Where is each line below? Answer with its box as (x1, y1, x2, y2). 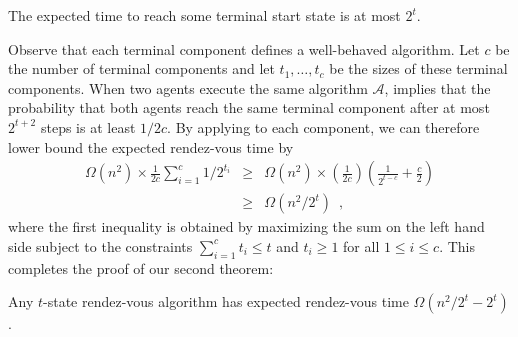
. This (439, 235, 476, 256)
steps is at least (40, 116, 136, 137)
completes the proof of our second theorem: (8, 257, 274, 278)
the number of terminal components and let (8, 58, 275, 79)
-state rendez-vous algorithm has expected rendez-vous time (43, 291, 409, 312)
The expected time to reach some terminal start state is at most (8, 5, 401, 25)
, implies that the (384, 77, 491, 98)
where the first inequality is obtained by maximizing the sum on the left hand (8, 216, 485, 237)
